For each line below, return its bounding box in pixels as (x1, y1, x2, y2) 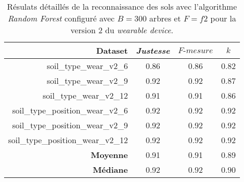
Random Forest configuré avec (8, 12, 115, 24)
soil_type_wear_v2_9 (46, 75, 128, 86)
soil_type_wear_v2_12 (42, 89, 128, 101)
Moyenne (90, 149, 128, 161)
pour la (210, 12, 236, 24)
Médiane (92, 164, 128, 175)
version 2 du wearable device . (70, 24, 174, 36)
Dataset (96, 44, 128, 56)
